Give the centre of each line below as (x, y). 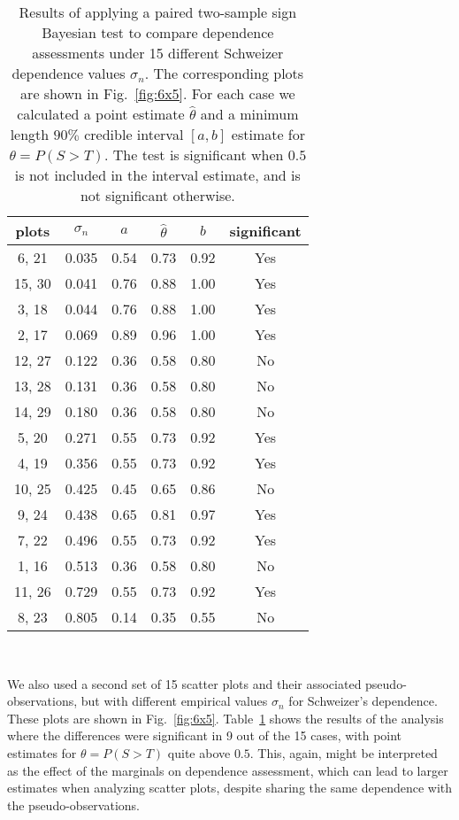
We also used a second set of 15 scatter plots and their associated (184, 683)
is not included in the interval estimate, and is (157, 175)
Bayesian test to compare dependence (158, 32)
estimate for (268, 134)
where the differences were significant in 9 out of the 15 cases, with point (205, 735)
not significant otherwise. (157, 195)
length (30, 134)
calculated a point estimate (101, 114)
